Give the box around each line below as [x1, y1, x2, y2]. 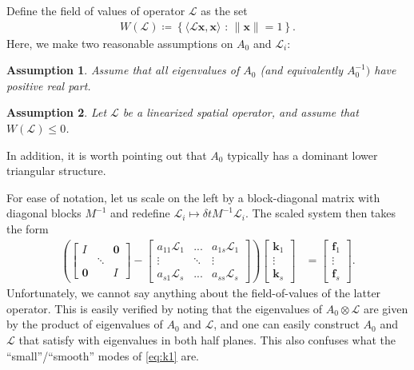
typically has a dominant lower [227, 146, 378, 163]
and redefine [110, 205, 170, 221]
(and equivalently [260, 62, 343, 78]
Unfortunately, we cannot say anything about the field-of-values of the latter [6, 284, 381, 301]
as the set [201, 2, 248, 18]
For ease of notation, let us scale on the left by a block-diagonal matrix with [6, 189, 380, 205]
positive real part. [6, 77, 91, 93]
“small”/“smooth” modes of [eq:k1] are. [6, 347, 199, 364]
